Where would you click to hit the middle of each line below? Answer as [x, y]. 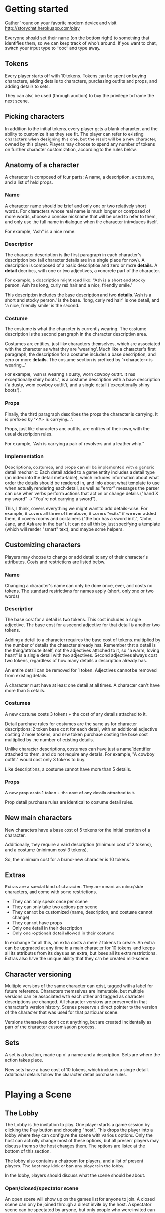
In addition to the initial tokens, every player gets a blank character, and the [81, 128]
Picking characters [35, 117]
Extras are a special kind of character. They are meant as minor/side [74, 887]
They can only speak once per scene [50, 902]
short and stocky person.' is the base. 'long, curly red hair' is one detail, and [82, 300]
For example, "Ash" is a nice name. [41, 231]
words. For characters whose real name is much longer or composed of [78, 211]
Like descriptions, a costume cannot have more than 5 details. [68, 769]
